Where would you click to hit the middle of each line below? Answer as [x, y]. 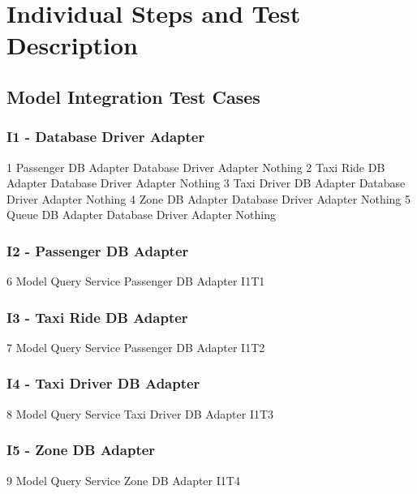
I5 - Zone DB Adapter [81, 450]
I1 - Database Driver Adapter [106, 137]
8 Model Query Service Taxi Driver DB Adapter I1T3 [140, 413]
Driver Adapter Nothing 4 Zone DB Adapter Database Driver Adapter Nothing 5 [209, 198]
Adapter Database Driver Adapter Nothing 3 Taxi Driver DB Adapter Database [206, 183]
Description [73, 45]
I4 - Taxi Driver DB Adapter [103, 383]
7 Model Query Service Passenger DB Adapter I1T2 [136, 347]
